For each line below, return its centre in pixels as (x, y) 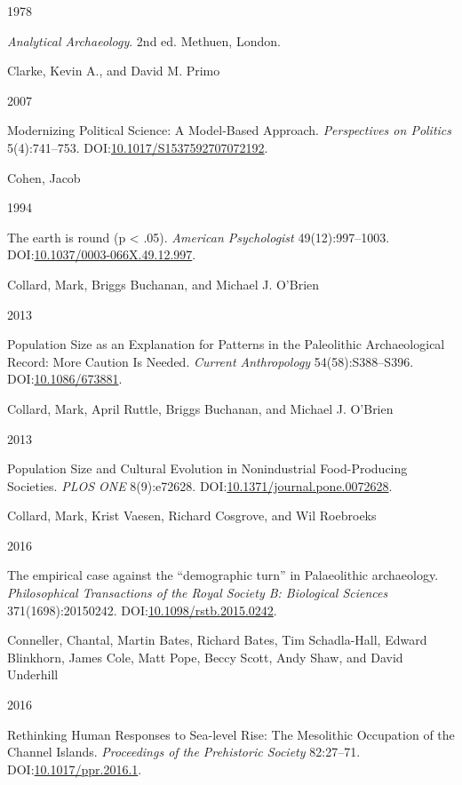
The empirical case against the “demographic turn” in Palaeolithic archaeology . (223, 575)
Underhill (33, 674)
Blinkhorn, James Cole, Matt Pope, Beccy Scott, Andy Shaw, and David (205, 657)
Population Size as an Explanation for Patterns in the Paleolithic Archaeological (226, 344)
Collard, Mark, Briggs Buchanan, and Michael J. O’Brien (163, 284)
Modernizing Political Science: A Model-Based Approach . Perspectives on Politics (230, 130)
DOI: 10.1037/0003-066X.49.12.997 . (102, 254)
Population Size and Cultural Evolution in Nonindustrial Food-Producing (207, 468)
